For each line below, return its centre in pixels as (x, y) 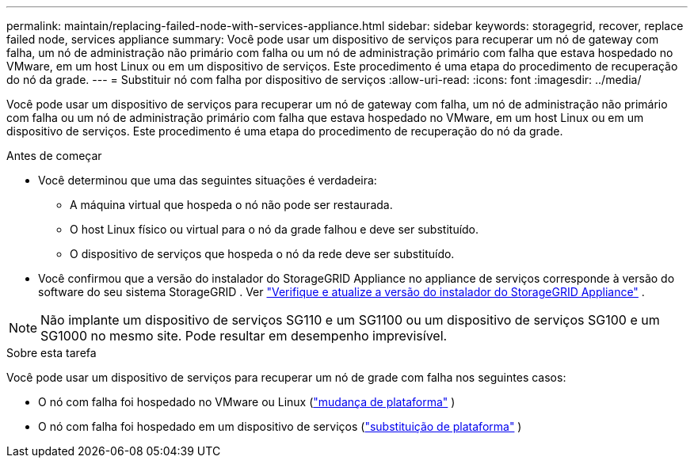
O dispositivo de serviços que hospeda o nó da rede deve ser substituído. (262, 254)
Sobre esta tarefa (51, 353)
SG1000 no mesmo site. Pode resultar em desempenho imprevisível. (244, 336)
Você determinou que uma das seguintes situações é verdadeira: (208, 180)
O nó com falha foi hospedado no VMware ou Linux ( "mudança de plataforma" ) (247, 402)
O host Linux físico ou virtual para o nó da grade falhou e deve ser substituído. (275, 229)
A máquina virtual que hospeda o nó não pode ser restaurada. (231, 205)
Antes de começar (54, 156)
